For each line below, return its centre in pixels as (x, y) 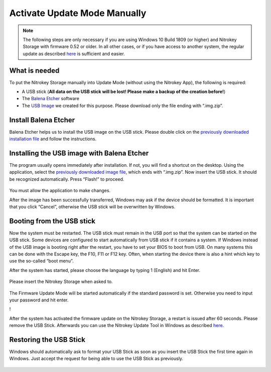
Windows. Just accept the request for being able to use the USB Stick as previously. (96, 358)
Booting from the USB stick (52, 221)
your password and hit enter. (39, 300)
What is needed (34, 70)
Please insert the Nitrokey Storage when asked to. (61, 282)
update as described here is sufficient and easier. (74, 54)
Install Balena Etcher (42, 120)
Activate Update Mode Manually (78, 13)
